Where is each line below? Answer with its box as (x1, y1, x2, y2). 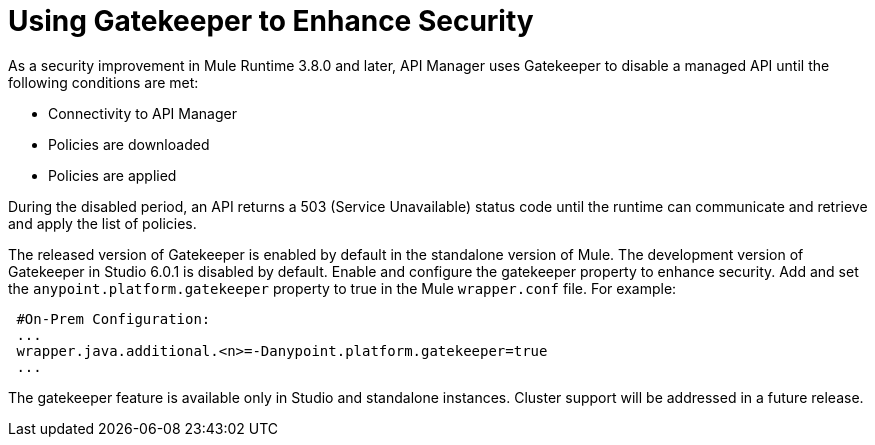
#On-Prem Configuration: (16, 310, 211, 327)
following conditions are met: (8, 73, 199, 91)
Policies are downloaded (48, 135, 210, 153)
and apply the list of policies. (8, 214, 197, 232)
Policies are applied (48, 166, 177, 184)
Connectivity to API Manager (48, 104, 237, 122)
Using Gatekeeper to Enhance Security (8, 4, 534, 38)
